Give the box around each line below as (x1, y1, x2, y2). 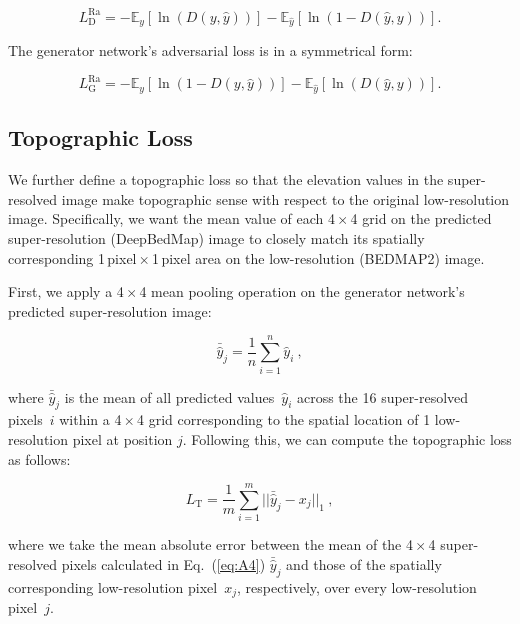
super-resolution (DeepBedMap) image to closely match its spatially (8, 228, 425, 249)
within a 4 (59, 409, 122, 430)
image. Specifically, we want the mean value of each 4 (8, 208, 336, 229)
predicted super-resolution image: (8, 300, 212, 321)
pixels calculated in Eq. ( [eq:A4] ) (61, 553, 266, 574)
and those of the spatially (286, 553, 442, 574)
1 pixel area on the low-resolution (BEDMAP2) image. (152, 247, 485, 268)
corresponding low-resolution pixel (8, 576, 218, 597)
